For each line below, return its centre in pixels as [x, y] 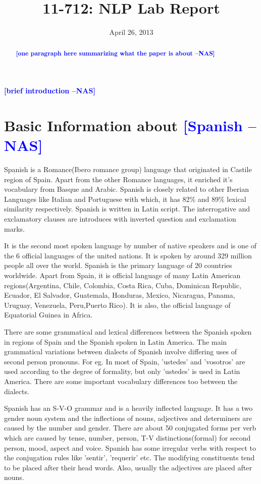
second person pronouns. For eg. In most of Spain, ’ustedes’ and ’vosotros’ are [125, 361]
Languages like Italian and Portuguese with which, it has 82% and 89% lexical [125, 199]
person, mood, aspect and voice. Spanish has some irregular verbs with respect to [130, 447]
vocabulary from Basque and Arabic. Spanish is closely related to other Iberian [126, 189]
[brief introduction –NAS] [50, 91]
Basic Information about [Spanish [123, 125]
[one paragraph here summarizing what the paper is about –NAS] [115, 53]
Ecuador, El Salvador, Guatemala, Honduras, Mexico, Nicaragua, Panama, [120, 295]
